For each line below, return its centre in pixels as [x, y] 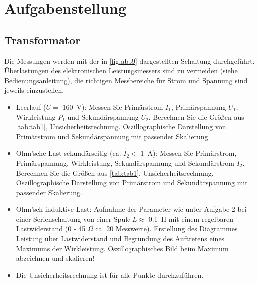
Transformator [43, 40]
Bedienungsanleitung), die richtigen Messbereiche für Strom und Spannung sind [126, 80]
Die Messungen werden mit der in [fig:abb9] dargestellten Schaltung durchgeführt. [129, 61]
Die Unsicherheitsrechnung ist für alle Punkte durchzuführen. [110, 274]
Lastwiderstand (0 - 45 [51, 228]
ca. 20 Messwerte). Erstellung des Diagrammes [166, 228]
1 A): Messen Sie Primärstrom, [189, 153]
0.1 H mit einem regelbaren [191, 218]
